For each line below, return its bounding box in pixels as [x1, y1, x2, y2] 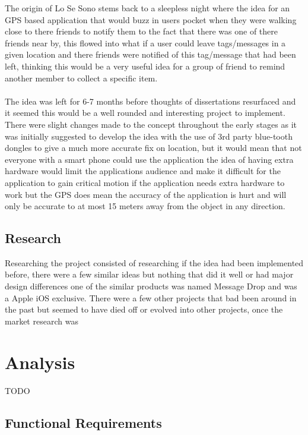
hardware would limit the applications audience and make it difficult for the [5, 165, 281, 177]
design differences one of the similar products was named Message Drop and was [5, 280, 297, 292]
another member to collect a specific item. [5, 71, 158, 84]
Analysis [5, 349, 75, 374]
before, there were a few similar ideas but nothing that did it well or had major [5, 268, 294, 280]
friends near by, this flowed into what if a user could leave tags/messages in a [5, 36, 286, 49]
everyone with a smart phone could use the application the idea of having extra [5, 153, 294, 165]
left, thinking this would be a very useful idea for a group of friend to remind [5, 59, 285, 72]
